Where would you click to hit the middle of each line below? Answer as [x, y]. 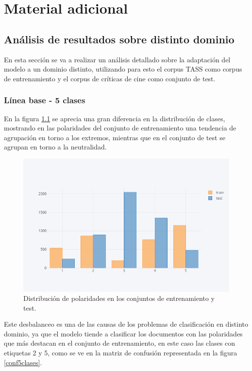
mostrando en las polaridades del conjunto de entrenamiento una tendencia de [120, 128]
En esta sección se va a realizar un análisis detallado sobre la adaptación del [117, 59]
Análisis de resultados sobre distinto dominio [119, 39]
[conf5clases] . [23, 362]
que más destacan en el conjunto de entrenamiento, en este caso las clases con [120, 343]
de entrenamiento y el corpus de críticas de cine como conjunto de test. [110, 78]
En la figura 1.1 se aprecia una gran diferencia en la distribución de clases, [115, 118]
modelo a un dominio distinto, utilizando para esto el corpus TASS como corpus [123, 69]
